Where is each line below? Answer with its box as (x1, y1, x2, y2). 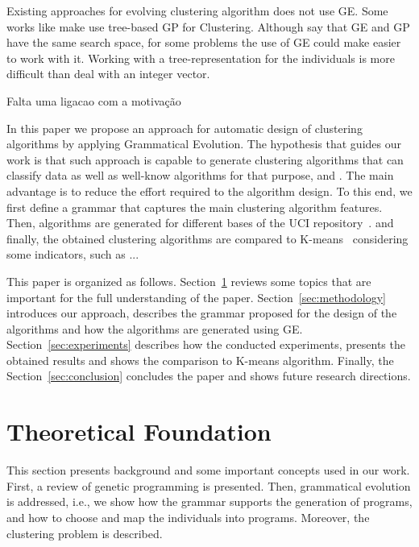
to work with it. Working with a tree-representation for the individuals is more (6, 49, 395, 66)
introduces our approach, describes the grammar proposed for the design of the (6, 305, 397, 321)
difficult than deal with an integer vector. (6, 65, 210, 82)
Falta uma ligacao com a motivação (6, 92, 181, 109)
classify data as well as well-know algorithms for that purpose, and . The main (6, 167, 394, 184)
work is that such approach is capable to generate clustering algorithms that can (6, 151, 404, 168)
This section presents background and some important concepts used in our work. (6, 462, 410, 479)
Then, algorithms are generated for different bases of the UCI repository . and (6, 214, 394, 231)
